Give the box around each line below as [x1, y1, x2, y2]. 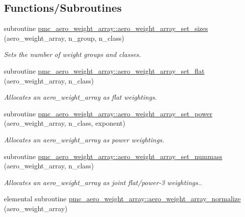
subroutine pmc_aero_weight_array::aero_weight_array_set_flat [4, 65, 205, 76]
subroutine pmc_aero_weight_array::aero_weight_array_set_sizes [4, 23, 208, 33]
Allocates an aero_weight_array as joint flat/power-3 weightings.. [4, 177, 202, 187]
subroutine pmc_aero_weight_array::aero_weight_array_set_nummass [4, 151, 222, 161]
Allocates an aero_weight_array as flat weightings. [4, 92, 157, 102]
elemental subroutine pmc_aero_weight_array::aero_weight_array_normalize [4, 193, 241, 204]
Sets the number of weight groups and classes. [4, 49, 141, 59]
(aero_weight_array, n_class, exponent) [4, 118, 126, 128]
